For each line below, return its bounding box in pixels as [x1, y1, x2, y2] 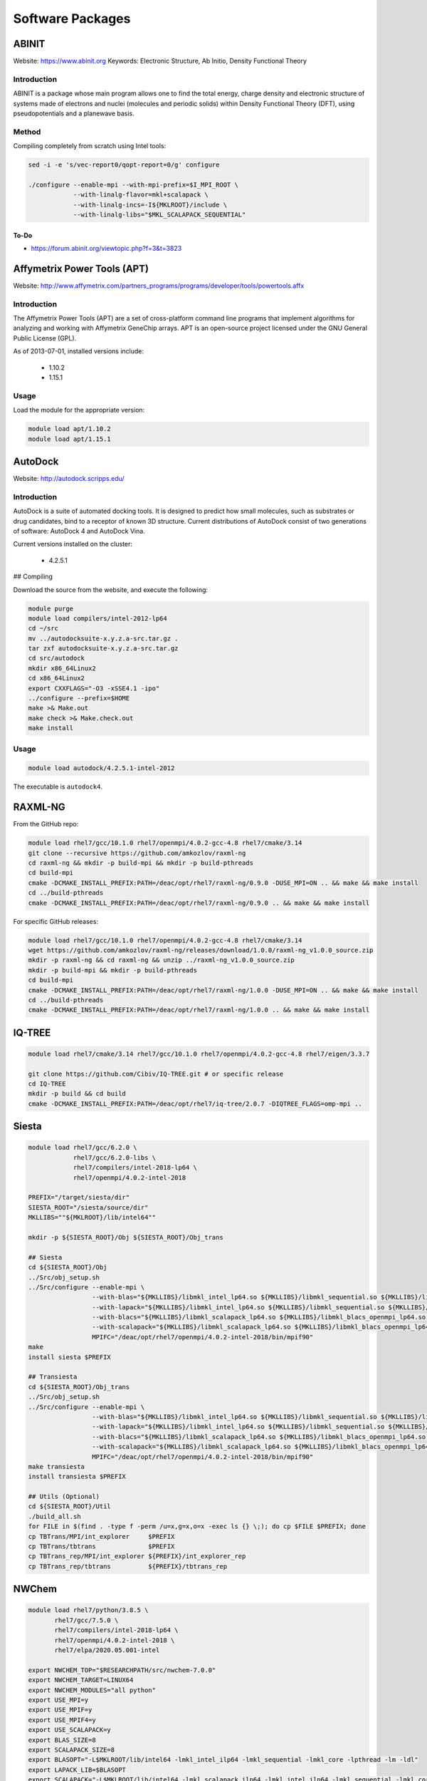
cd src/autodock [28, 654, 85, 663]
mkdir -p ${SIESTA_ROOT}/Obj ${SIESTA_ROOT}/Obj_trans [28, 1233, 223, 1241]
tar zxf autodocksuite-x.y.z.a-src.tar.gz [28, 645, 179, 653]
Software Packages [13, 11, 131, 26]
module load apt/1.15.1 [28, 435, 112, 443]
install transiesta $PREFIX [28, 1473, 126, 1481]
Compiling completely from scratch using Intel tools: [13, 142, 167, 150]
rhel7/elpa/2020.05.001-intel [54, 1646, 160, 1654]
